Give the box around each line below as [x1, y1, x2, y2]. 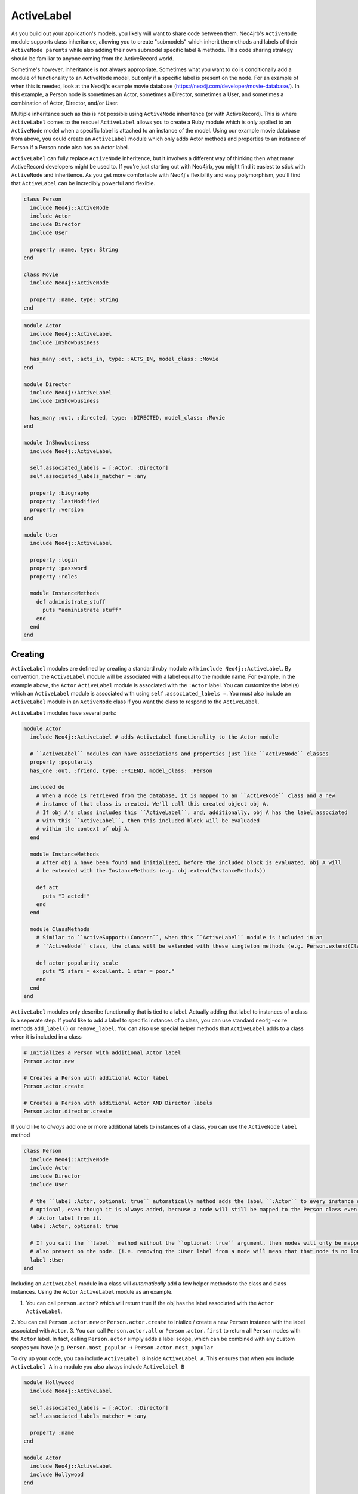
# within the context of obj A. [36, 825, 131, 832]
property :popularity [30, 759, 94, 766]
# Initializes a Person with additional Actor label [23, 1049, 181, 1056]
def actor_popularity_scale [36, 959, 119, 966]
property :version [30, 506, 84, 513]
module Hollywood [23, 1379, 75, 1386]
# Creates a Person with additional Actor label [23, 1074, 169, 1081]
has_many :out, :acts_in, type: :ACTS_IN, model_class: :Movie [30, 356, 219, 363]
